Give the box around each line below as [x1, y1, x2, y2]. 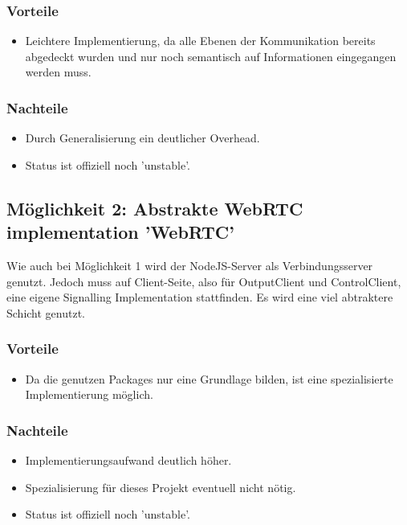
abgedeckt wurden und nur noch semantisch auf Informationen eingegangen [25, 47, 397, 64]
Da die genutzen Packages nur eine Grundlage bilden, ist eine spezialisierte [25, 370, 393, 387]
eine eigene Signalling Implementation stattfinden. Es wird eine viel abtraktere [6, 289, 393, 306]
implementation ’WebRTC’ [6, 219, 234, 244]
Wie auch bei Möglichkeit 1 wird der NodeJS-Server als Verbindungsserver [6, 257, 373, 273]
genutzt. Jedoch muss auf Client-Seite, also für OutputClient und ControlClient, [6, 273, 401, 289]
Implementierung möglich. [25, 386, 153, 403]
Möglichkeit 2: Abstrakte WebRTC [6, 195, 303, 220]
